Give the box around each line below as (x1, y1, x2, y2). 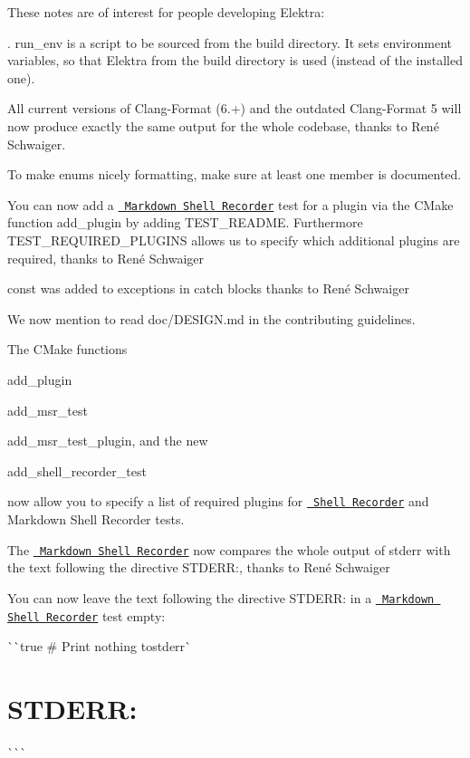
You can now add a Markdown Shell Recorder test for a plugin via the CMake (7, 195, 454, 214)
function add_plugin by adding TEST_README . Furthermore (7, 213, 363, 232)
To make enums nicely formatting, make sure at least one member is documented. (7, 165, 462, 184)
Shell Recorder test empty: (7, 606, 166, 625)
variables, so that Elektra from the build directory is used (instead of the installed (7, 51, 463, 70)
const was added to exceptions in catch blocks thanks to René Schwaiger (7, 279, 409, 298)
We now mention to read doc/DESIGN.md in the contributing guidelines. (7, 309, 416, 328)
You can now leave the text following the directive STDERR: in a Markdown (7, 588, 435, 607)
